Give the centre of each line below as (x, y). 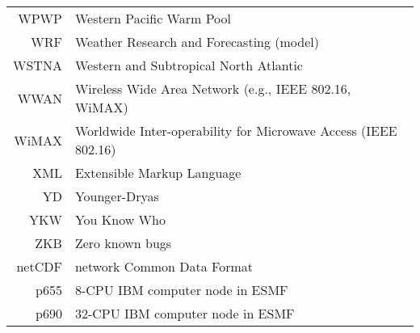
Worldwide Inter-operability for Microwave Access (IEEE (236, 131)
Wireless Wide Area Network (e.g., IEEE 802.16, (213, 89)
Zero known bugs (123, 243)
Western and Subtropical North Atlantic (189, 65)
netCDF (39, 266)
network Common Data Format (164, 266)
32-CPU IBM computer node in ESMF (185, 313)
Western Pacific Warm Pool (153, 18)
